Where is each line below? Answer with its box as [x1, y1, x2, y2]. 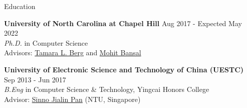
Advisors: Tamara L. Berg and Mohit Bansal [4, 47, 141, 58]
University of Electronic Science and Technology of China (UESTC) [4, 64, 244, 74]
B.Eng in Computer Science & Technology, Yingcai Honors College [4, 84, 209, 94]
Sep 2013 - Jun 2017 [4, 74, 66, 84]
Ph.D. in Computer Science [4, 37, 88, 48]
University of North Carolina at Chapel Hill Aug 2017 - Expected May [4, 18, 242, 28]
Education [4, 1, 36, 11]
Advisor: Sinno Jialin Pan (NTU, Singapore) [4, 93, 141, 104]
